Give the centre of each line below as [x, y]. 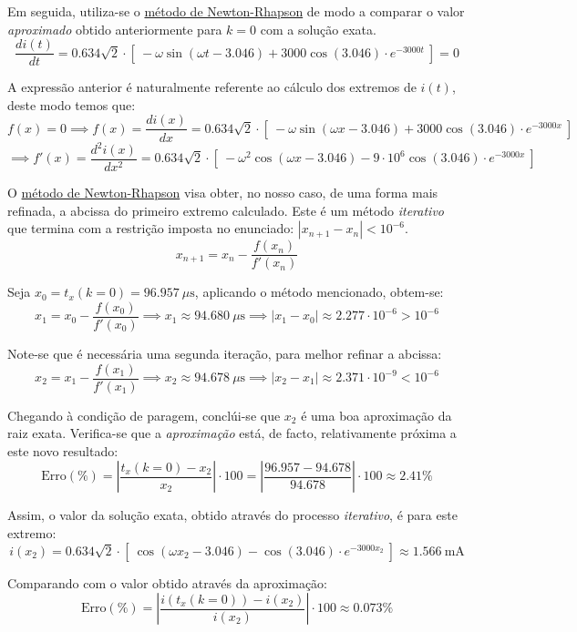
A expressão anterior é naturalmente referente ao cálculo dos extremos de [212, 87]
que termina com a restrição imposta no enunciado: [151, 228]
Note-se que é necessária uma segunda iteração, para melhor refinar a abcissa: [225, 353]
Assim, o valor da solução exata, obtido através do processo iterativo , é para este [232, 515]
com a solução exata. [318, 29]
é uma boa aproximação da [376, 415]
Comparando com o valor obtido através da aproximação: [168, 582]
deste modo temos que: [72, 104]
